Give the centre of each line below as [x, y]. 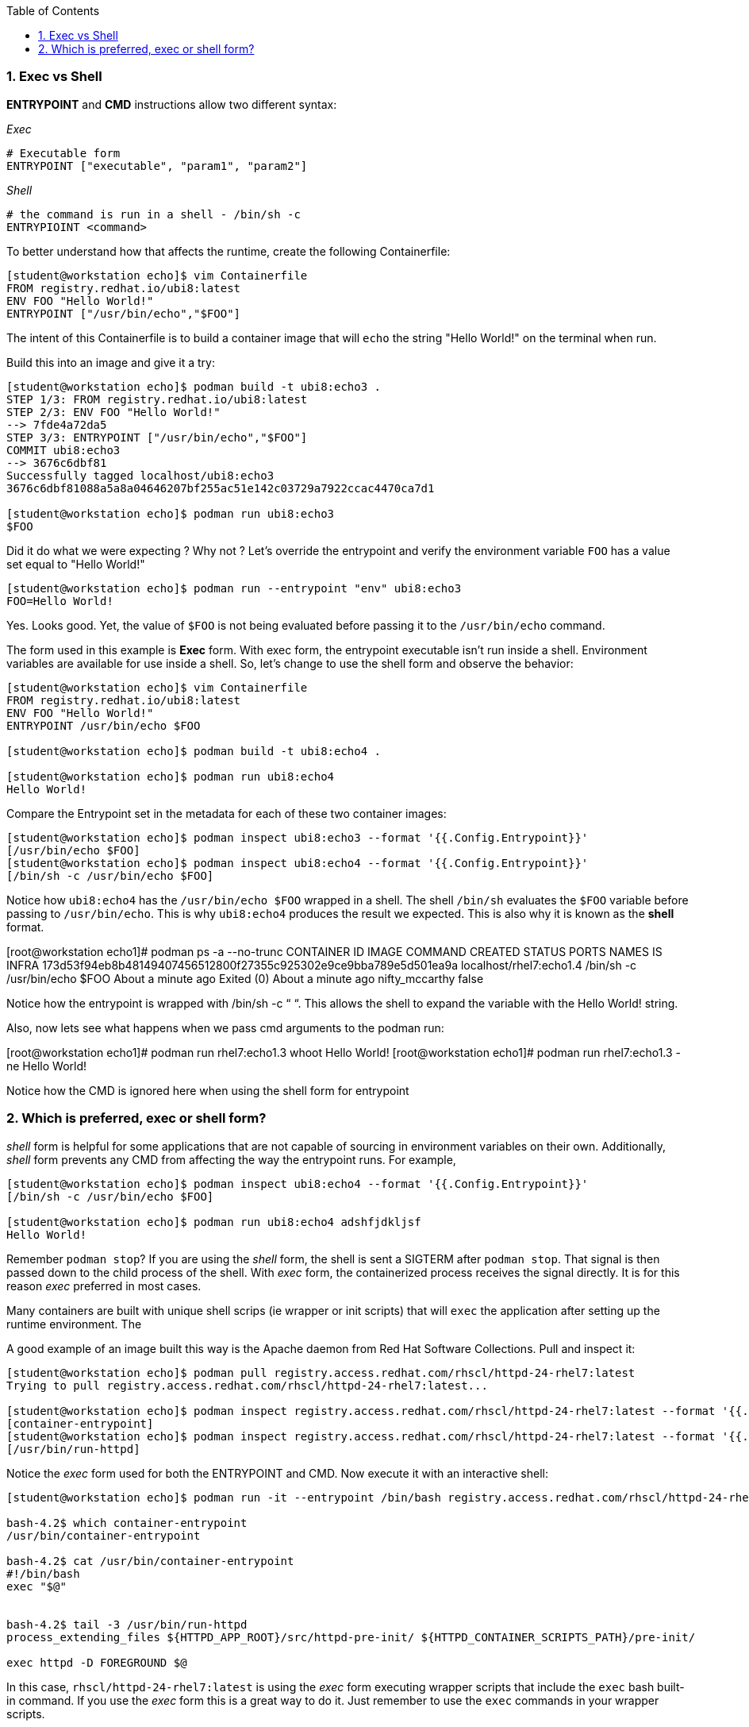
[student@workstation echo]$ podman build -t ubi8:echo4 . [194, 751]
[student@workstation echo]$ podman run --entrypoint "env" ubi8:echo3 [234, 588]
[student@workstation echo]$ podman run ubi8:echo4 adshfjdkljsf [214, 1222]
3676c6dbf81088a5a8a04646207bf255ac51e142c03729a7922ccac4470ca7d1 [221, 488]
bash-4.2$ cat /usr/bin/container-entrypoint [150, 1561]
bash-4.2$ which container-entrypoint [127, 1523]
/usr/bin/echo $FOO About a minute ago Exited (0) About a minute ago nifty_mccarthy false [245, 978]
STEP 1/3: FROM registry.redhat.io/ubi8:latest [157, 399]
